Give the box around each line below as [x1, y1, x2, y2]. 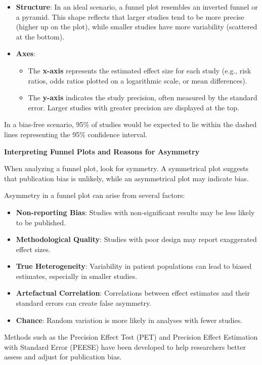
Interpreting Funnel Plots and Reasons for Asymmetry [4, 146, 200, 156]
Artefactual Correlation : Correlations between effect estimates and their [16, 288, 250, 298]
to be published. [16, 217, 66, 227]
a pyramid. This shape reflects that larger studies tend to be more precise [16, 11, 244, 22]
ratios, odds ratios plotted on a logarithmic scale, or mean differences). [28, 75, 247, 86]
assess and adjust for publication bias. [4, 351, 122, 362]
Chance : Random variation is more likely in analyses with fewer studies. [16, 314, 243, 325]
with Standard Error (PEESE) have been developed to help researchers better [4, 341, 246, 352]
